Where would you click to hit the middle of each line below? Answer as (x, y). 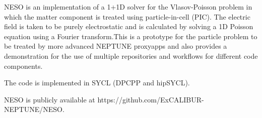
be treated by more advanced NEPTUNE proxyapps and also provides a (116, 46)
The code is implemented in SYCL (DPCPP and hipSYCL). (97, 83)
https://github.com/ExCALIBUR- (151, 99)
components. (23, 66)
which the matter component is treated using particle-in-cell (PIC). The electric (127, 16)
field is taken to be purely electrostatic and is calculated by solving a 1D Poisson (129, 26)
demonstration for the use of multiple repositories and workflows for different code (131, 55)
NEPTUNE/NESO (33, 109)
